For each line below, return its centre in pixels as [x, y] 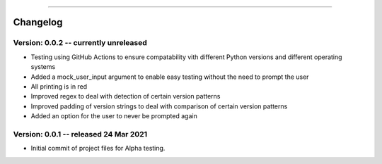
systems [43, 67]
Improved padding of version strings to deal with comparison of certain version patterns [159, 106]
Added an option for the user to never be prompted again [114, 116]
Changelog [38, 22]
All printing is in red [59, 86]
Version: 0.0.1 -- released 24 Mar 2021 [80, 134]
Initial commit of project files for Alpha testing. [98, 149]
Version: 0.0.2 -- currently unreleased [80, 43]
